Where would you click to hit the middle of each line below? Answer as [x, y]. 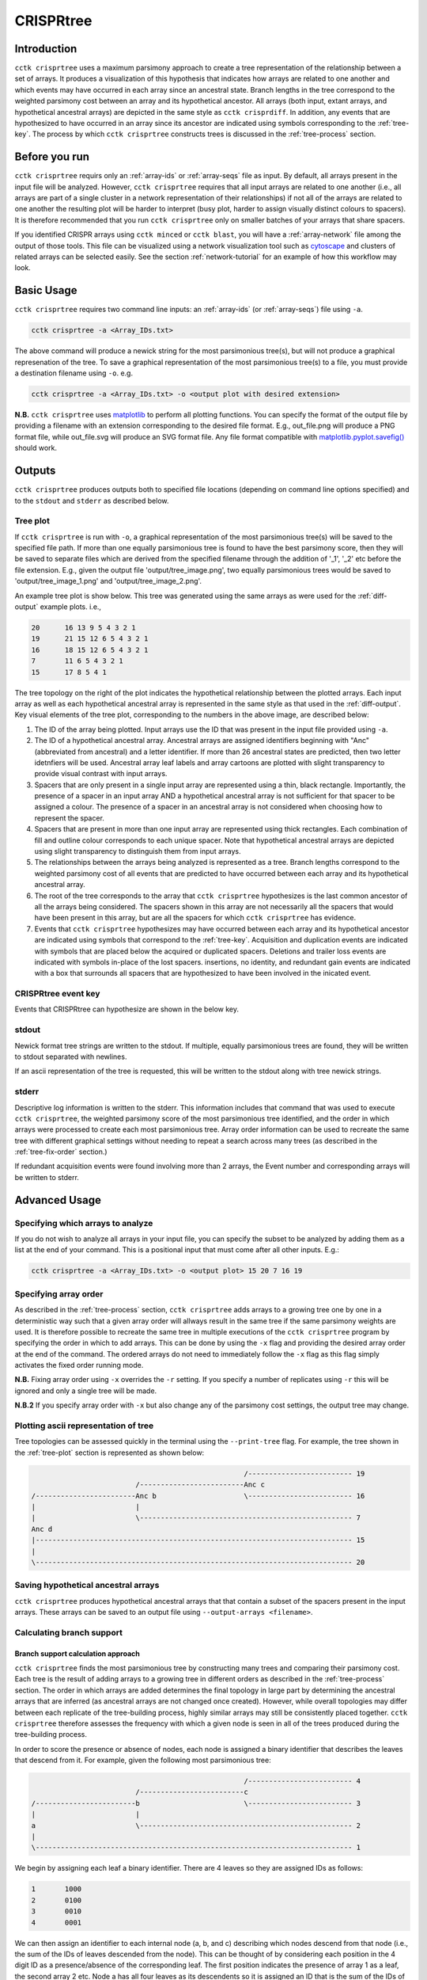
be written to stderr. [47, 1177]
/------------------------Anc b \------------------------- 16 [198, 1496]
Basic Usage [46, 290]
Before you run [52, 157]
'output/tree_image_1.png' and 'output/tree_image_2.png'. [108, 581]
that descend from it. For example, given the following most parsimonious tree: [143, 1760]
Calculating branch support [68, 1632]
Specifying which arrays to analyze [84, 1223]
